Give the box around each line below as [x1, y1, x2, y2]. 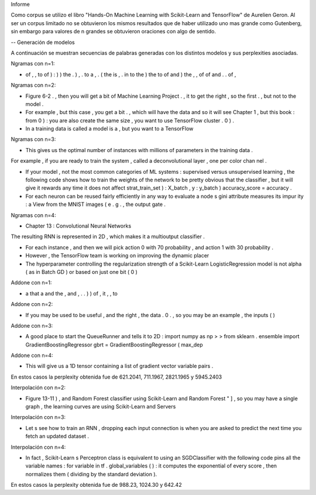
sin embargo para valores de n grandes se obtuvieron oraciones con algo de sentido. [11, 28, 217, 35]
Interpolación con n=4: [11, 444, 66, 451]
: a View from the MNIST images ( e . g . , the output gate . [25, 201, 166, 208]
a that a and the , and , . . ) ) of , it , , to [25, 290, 118, 297]
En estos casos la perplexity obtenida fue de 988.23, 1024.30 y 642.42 [11, 482, 182, 489]
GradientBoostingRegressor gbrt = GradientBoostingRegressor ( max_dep [25, 341, 203, 348]
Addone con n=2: [11, 301, 53, 308]
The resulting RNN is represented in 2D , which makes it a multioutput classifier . [11, 233, 205, 240]
